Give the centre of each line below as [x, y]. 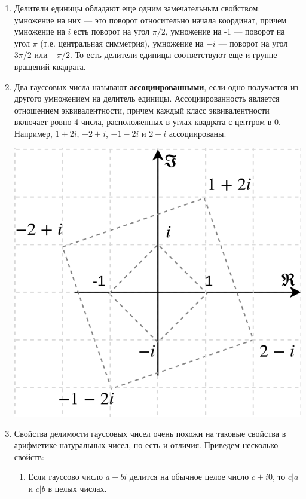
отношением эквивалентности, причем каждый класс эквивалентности [142, 110]
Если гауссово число [66, 477]
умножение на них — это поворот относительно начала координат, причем [150, 19]
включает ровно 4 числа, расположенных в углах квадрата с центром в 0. [147, 122]
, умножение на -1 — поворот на [225, 31]
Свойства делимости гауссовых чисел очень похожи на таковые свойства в [150, 433]
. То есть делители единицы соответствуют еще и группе [173, 55]
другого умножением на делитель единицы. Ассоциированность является [147, 98]
